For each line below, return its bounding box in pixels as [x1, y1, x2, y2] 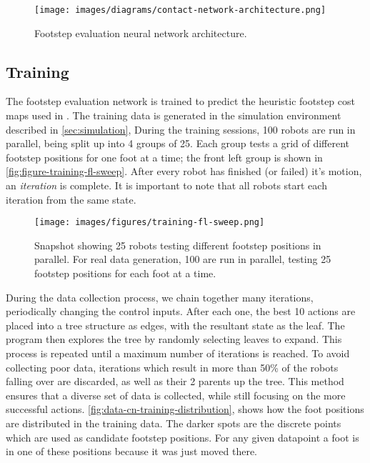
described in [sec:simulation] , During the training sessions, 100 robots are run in [6, 121, 356, 136]
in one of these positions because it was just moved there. [6, 444, 258, 459]
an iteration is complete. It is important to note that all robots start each [6, 178, 327, 193]
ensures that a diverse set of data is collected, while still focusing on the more [6, 387, 346, 402]
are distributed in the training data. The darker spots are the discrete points [6, 415, 341, 430]
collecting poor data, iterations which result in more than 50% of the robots [6, 359, 339, 374]
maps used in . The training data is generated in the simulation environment [6, 108, 341, 123]
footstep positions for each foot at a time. [34, 266, 216, 281]
